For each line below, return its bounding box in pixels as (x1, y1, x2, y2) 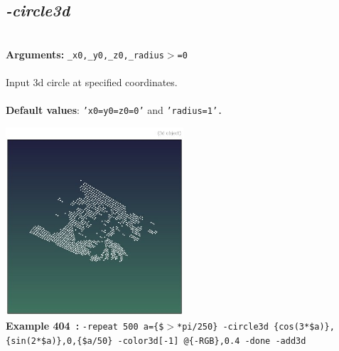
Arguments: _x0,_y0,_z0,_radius (6, 46, 164, 61)
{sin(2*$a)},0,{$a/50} (6, 335, 113, 346)
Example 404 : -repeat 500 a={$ (6, 318, 164, 333)
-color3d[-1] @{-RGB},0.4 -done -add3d (117, 335, 306, 346)
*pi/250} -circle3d (177, 322, 269, 332)
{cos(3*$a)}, (274, 322, 335, 332)
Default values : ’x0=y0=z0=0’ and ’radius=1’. (6, 103, 223, 117)
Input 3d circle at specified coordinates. (6, 75, 178, 90)
